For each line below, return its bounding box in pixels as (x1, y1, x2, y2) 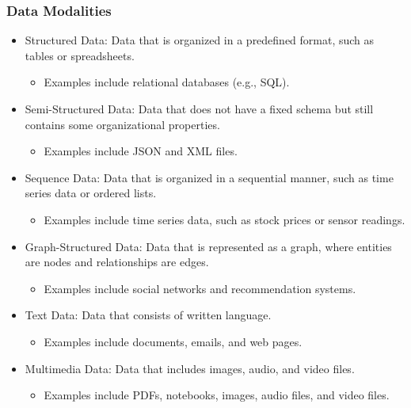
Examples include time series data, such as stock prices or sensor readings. (44, 211, 405, 227)
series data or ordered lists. (25, 185, 157, 201)
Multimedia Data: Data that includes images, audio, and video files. (25, 360, 355, 376)
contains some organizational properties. (25, 116, 220, 132)
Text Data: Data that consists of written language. (25, 307, 272, 323)
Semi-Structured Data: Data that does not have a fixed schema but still (25, 101, 374, 116)
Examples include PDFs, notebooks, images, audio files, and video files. (44, 387, 390, 403)
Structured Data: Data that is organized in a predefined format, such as (25, 32, 375, 48)
